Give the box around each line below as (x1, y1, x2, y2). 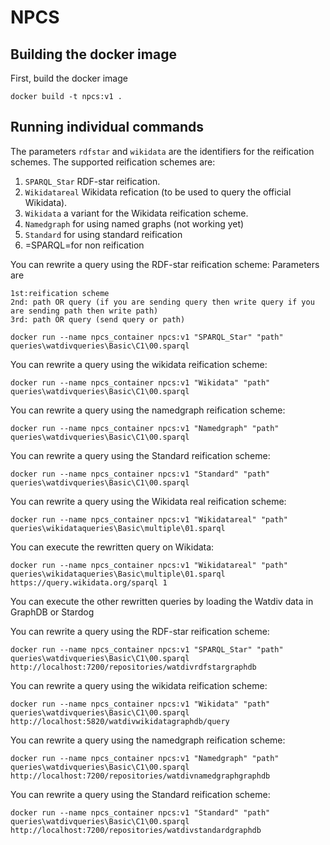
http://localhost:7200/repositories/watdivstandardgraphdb (10, 825, 262, 835)
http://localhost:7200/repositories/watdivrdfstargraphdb (10, 662, 257, 672)
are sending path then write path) (10, 306, 159, 316)
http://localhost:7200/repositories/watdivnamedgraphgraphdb (10, 771, 271, 781)
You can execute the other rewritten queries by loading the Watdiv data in (10, 595, 314, 607)
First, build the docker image (10, 72, 128, 84)
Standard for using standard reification (24, 228, 183, 240)
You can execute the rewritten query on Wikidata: (10, 541, 215, 553)
